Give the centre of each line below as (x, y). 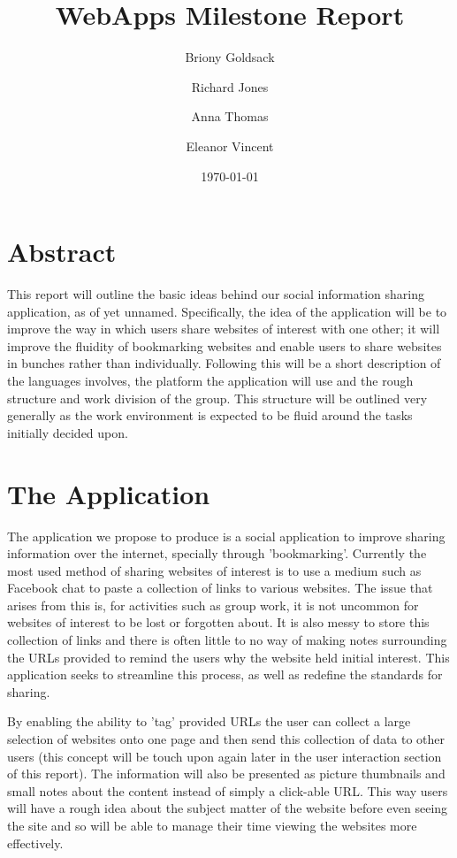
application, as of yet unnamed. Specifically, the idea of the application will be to (227, 311)
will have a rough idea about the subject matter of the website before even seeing (228, 808)
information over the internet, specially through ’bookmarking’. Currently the (217, 553)
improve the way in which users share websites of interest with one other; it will (224, 329)
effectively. (35, 843)
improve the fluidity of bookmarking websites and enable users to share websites (225, 345)
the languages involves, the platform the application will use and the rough (210, 380)
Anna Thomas (230, 116)
